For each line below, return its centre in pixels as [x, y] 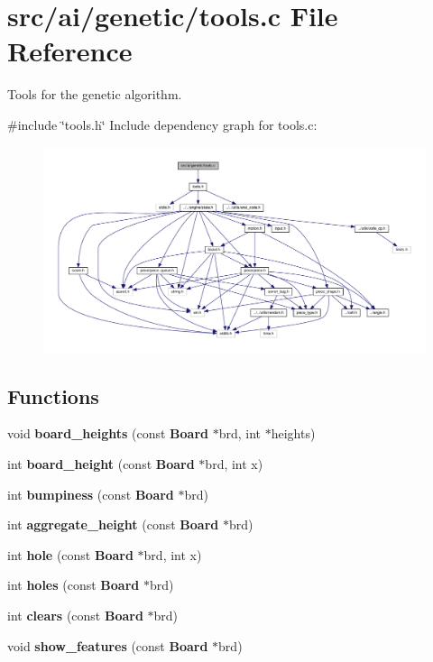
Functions [53, 395]
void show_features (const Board [108, 645]
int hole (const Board [70, 554]
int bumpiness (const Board [91, 494]
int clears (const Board [75, 615]
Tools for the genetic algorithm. [95, 94]
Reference [70, 51]
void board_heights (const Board [108, 433]
